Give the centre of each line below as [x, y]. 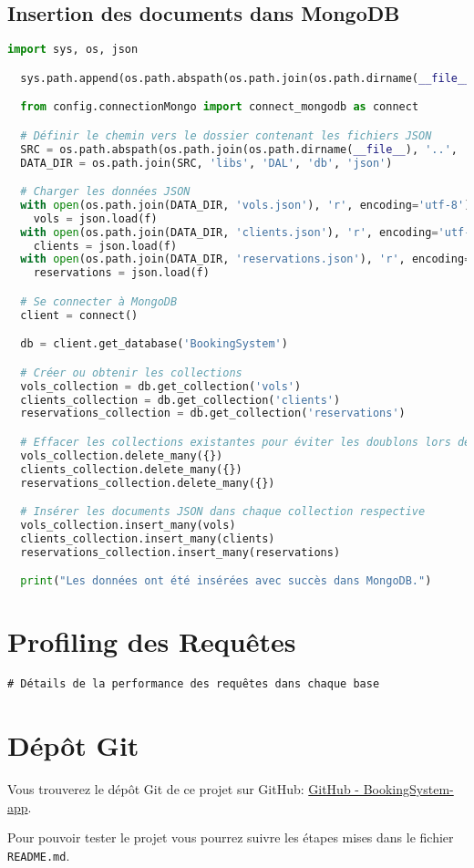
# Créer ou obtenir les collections [131, 372]
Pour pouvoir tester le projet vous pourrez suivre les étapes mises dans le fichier [231, 837]
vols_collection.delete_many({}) [122, 455]
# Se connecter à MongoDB [99, 301]
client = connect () [79, 315]
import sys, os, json [73, 50]
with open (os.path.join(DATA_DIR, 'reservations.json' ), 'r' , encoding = [246, 259]
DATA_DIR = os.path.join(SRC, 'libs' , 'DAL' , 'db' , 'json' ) [206, 163]
